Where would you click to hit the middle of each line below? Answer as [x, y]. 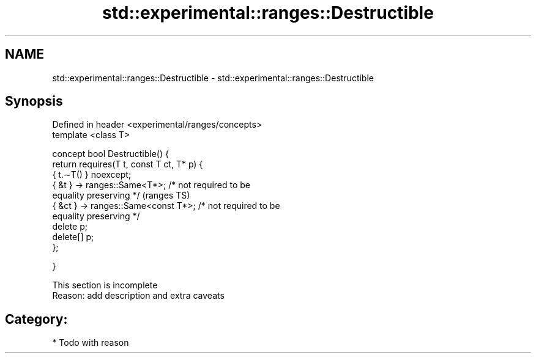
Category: [36, 319]
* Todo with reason [91, 343]
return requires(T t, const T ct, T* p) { [128, 164]
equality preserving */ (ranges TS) [121, 195]
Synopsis [34, 101]
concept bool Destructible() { [110, 154]
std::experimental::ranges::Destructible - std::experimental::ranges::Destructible [213, 78]
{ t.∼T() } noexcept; [92, 175]
